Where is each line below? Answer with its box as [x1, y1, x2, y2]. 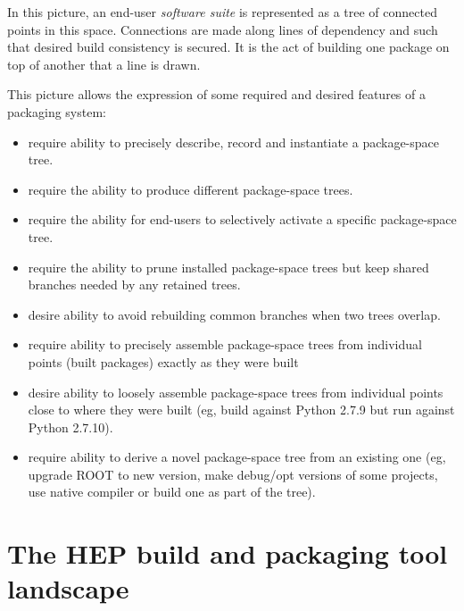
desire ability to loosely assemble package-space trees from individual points [28, 382, 443, 401]
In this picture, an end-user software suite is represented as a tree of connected [7, 3, 437, 21]
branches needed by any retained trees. [28, 275, 241, 294]
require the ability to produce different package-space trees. [28, 180, 353, 198]
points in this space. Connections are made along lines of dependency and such [7, 20, 438, 38]
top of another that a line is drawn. [7, 54, 201, 73]
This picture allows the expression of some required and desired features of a [7, 85, 426, 104]
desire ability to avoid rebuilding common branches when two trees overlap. [28, 305, 441, 323]
